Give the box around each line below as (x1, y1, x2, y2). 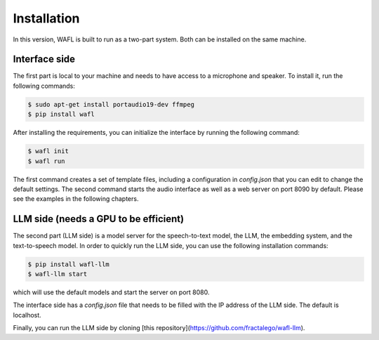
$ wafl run (27, 157, 65, 165)
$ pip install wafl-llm (27, 260, 110, 268)
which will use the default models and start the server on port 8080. (13, 288, 210, 296)
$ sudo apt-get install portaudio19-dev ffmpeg (27, 100, 194, 108)
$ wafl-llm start (27, 270, 88, 278)
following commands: (13, 81, 75, 90)
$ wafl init (27, 148, 69, 155)
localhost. (13, 310, 41, 319)
